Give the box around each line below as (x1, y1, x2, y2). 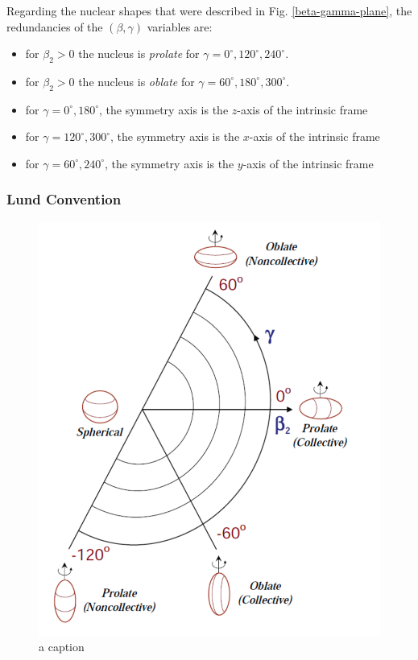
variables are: (147, 18, 213, 35)
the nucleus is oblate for (78, 72, 195, 89)
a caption (39, 638, 85, 655)
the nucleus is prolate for (78, 45, 200, 62)
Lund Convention (6, 189, 122, 209)
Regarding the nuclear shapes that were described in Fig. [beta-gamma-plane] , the (6, 2, 412, 19)
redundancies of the (6, 18, 103, 35)
